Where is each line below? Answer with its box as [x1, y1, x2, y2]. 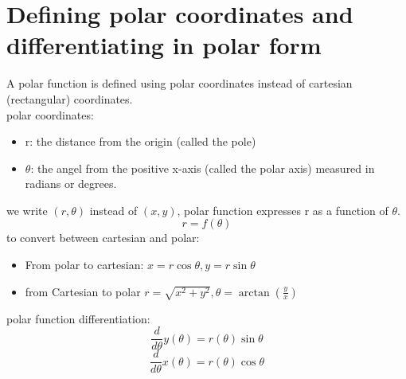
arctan [238, 287, 270, 299]
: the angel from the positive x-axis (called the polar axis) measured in [30, 159, 375, 176]
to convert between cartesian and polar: [6, 229, 200, 246]
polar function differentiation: [6, 310, 150, 326]
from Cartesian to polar [25, 283, 141, 299]
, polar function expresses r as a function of [177, 201, 388, 218]
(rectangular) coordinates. [6, 90, 133, 107]
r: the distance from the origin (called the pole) [25, 133, 256, 150]
